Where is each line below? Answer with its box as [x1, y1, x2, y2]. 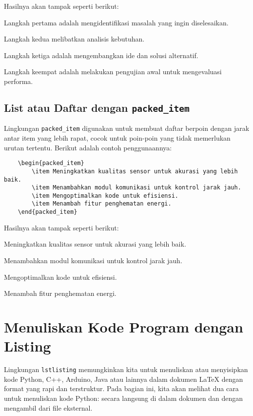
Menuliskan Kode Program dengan [4, 316, 243, 336]
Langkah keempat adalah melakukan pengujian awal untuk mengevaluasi [4, 66, 222, 77]
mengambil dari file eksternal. [4, 402, 93, 413]
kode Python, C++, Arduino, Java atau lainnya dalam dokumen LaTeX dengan [4, 374, 243, 384]
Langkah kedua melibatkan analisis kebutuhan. [4, 34, 145, 44]
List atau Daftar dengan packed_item [4, 100, 190, 115]
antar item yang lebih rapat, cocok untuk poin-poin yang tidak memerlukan [4, 133, 231, 143]
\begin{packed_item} [18, 160, 84, 167]
